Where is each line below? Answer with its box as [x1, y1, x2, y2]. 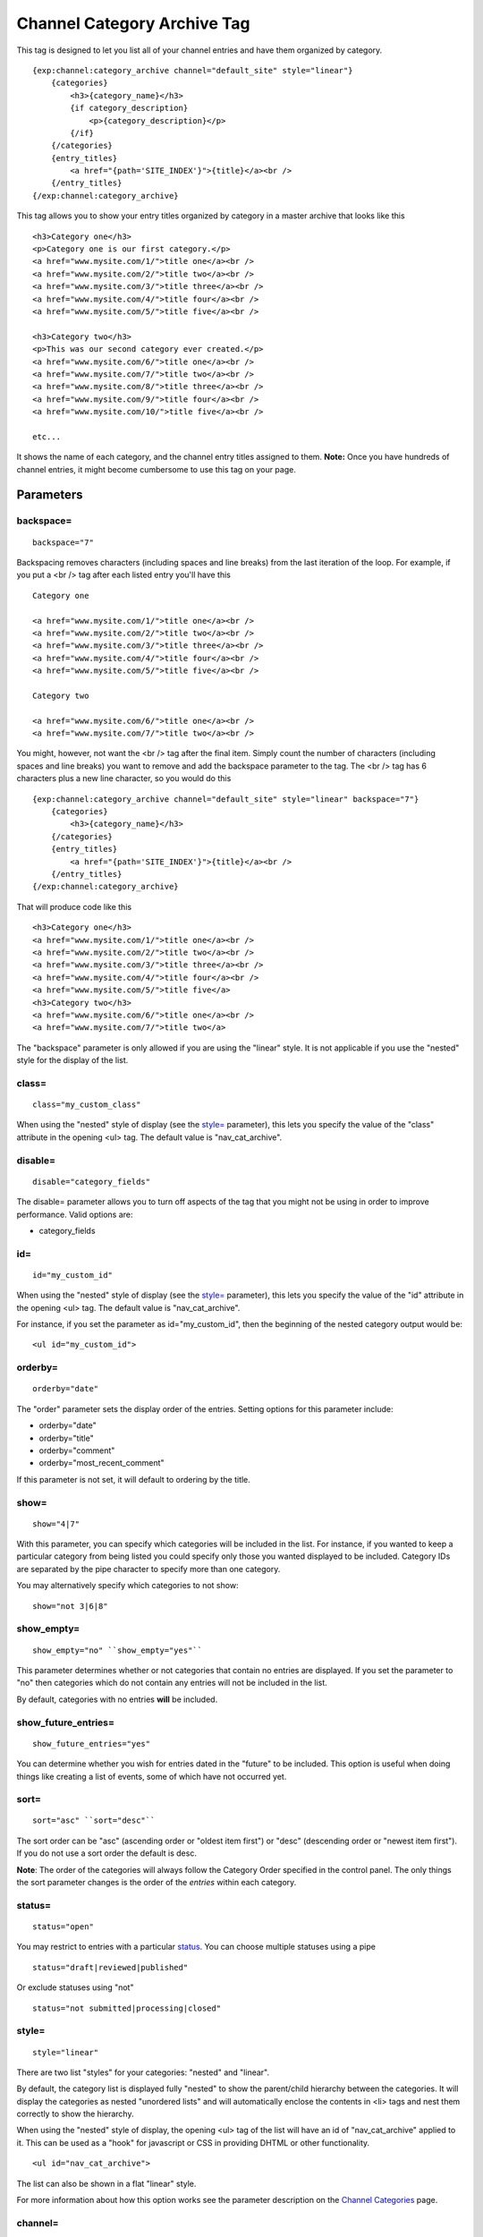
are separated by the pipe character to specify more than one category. [16, 1563, 281, 1574]
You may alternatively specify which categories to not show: [16, 1580, 239, 1591]
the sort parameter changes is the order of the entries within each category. [16, 1877, 297, 1888]
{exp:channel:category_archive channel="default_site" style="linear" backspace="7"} [32, 794, 419, 804]
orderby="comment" [38, 1445, 115, 1456]
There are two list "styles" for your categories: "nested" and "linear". [16, 2067, 270, 2078]
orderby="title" [38, 1433, 94, 1443]
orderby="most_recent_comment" [38, 1458, 165, 1468]
